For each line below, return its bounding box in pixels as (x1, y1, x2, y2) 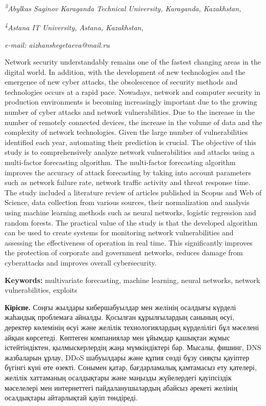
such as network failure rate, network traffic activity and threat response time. (5, 177, 251, 188)
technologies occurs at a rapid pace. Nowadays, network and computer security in (5, 86, 261, 97)
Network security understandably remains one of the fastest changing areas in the (5, 56, 261, 67)
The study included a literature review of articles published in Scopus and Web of (5, 187, 262, 197)
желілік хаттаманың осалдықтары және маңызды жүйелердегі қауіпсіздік (5, 372, 232, 382)
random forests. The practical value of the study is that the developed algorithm (5, 217, 258, 228)
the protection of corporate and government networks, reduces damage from (5, 247, 243, 258)
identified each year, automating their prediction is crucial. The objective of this (5, 136, 256, 147)
